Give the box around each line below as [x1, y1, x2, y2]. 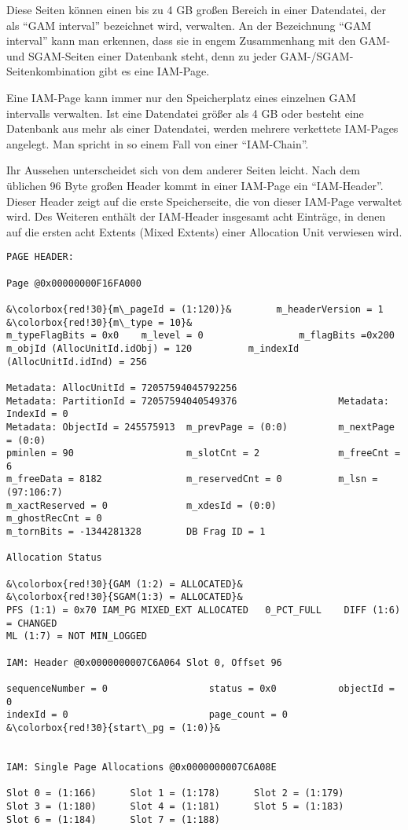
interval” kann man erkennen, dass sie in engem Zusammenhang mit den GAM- [6, 32, 391, 49]
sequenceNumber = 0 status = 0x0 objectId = [6, 682, 395, 694]
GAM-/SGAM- [280, 47, 354, 64]
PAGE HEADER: [6, 251, 74, 263]
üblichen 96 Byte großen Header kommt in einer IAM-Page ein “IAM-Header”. [6, 177, 384, 193]
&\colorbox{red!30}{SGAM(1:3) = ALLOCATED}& [6, 591, 243, 603]
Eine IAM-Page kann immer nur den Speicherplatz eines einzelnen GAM [6, 89, 356, 105]
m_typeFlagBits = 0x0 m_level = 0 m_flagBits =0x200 [6, 330, 395, 342]
